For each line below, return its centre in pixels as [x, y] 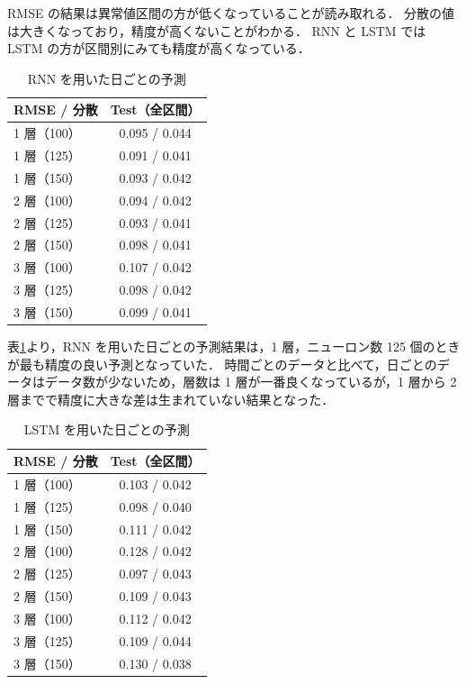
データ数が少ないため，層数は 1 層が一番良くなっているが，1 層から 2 [251, 382]
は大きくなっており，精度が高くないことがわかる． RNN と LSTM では [217, 30]
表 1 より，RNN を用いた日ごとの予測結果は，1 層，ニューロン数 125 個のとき [234, 347]
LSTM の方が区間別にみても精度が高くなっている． [159, 48]
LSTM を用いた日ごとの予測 [107, 429]
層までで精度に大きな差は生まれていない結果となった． [171, 399]
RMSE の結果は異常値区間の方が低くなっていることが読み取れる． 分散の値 [231, 13]
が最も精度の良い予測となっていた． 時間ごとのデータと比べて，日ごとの [222, 364]
